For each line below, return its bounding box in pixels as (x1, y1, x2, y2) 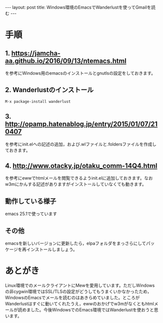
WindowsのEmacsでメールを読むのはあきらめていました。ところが (5, 295, 140, 301)
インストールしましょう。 (26, 246, 78, 252)
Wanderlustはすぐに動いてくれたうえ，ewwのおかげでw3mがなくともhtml (5, 301, 154, 306)
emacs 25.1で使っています (5, 211, 57, 217)
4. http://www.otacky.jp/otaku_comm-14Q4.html (5, 162, 158, 170)
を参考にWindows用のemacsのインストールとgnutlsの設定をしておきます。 (5, 70, 156, 76)
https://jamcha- (11, 49, 61, 57)
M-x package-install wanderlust (5, 99, 71, 104)
